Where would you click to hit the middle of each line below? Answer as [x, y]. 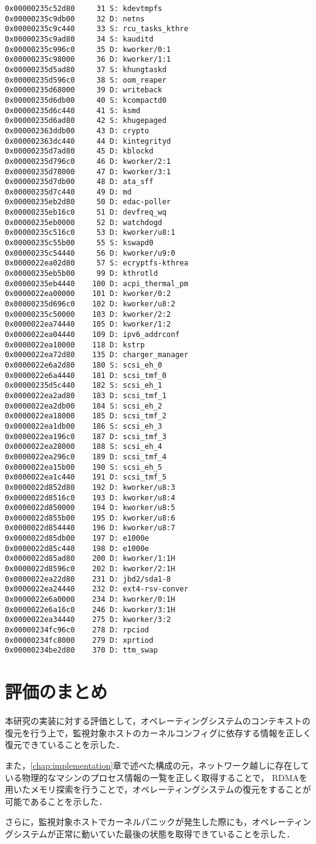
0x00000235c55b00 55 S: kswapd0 [79, 243]
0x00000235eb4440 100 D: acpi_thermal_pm [97, 283]
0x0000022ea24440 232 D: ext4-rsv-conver [97, 589]
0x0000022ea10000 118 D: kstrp [75, 345]
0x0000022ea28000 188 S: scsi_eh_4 [84, 447]
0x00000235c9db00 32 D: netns [75, 19]
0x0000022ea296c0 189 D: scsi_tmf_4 [86, 457]
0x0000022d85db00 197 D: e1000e [77, 539]
